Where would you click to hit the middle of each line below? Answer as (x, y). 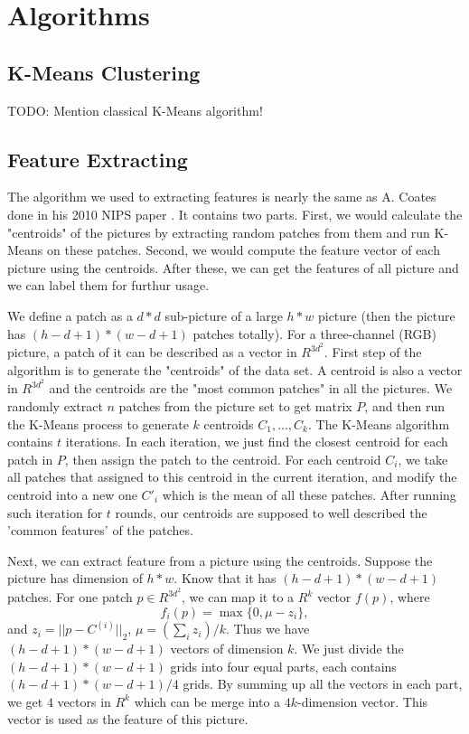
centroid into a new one (72, 494)
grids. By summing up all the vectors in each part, (323, 684)
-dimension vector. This (363, 701)
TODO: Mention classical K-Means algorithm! (135, 110)
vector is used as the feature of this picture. (128, 719)
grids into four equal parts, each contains (283, 666)
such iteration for (55, 512)
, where (410, 597)
